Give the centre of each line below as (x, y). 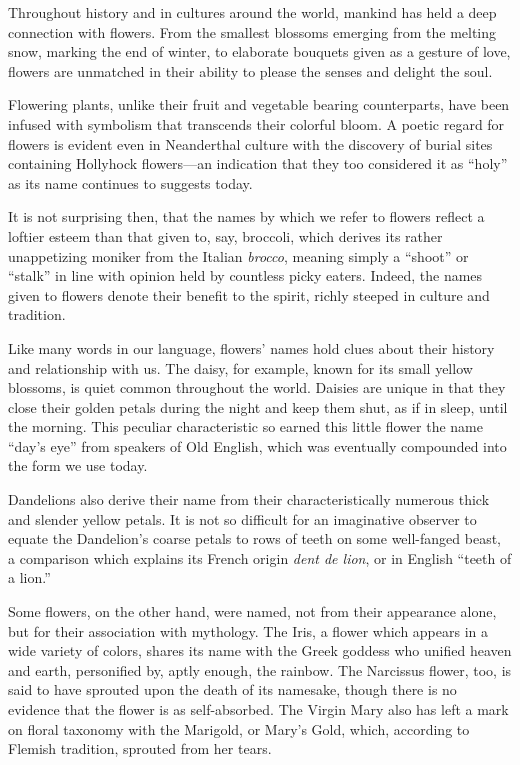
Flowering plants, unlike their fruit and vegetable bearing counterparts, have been (259, 104)
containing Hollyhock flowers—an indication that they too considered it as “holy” (258, 163)
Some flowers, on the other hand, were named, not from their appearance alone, (252, 611)
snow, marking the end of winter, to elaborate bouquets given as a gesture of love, (259, 51)
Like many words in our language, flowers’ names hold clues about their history (251, 347)
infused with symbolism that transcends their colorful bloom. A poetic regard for (256, 123)
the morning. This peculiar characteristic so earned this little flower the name (245, 426)
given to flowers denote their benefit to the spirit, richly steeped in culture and (249, 294)
